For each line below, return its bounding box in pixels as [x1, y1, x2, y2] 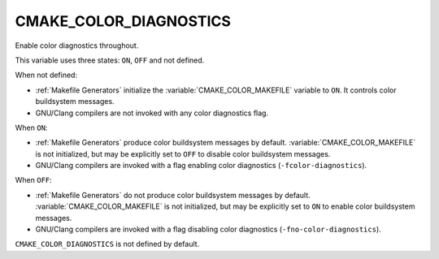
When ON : [15, 123, 48, 132]
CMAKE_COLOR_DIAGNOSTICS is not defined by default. [15, 240, 200, 249]
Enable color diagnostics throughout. [15, 41, 139, 50]
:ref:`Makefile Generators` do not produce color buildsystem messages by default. [35, 190, 311, 200]
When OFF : [15, 175, 52, 185]
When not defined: [15, 70, 77, 80]
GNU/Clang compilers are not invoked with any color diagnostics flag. [35, 108, 268, 118]
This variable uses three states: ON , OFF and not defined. [15, 55, 205, 65]
